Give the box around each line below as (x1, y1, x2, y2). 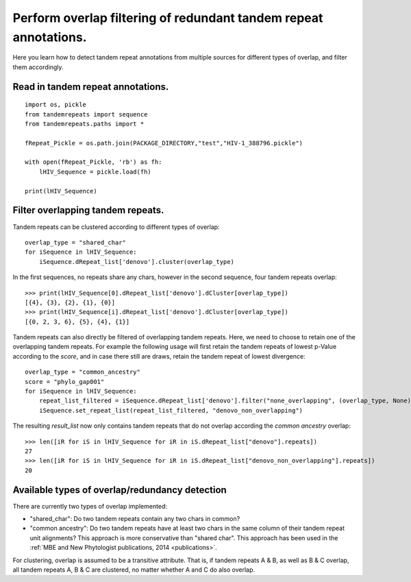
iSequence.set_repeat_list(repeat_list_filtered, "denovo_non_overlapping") (38, 407, 303, 414)
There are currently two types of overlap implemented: (12, 502, 168, 510)
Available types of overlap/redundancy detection (12, 484, 227, 496)
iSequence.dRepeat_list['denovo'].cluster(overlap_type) (38, 258, 234, 265)
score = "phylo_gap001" (25, 378, 105, 385)
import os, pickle (25, 101, 87, 109)
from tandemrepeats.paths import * (25, 120, 145, 128)
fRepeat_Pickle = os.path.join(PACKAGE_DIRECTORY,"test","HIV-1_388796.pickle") (25, 139, 303, 147)
